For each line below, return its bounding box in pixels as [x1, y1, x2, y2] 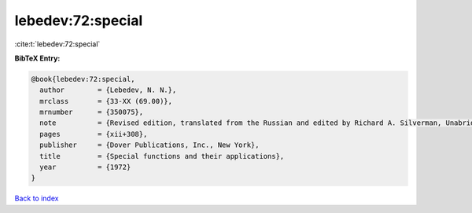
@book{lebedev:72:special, [31, 75, 135, 83]
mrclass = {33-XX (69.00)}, [39, 97, 173, 105]
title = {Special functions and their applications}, [39, 152, 285, 160]
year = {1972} [39, 163, 131, 172]
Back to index [14, 193, 59, 204]
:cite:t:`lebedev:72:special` [14, 39, 101, 49]
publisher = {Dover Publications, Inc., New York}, [39, 141, 260, 149]
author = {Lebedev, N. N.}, [39, 86, 177, 94]
